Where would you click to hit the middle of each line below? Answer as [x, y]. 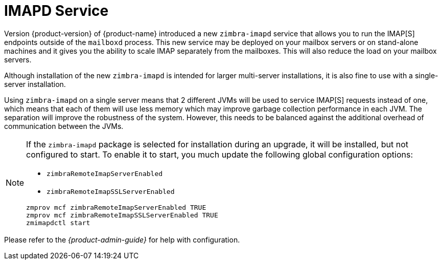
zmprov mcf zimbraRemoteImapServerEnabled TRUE [116, 207]
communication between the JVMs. [64, 126]
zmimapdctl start [58, 223]
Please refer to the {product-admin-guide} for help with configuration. [122, 239]
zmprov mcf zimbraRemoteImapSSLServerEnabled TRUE [122, 215]
